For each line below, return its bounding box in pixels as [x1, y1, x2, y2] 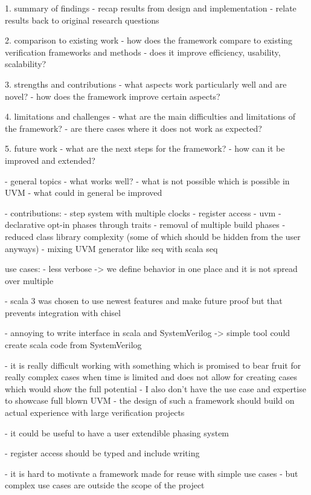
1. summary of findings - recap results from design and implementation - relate [5, 2, 297, 14]
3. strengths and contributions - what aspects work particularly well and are [5, 77, 287, 90]
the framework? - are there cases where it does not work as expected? [5, 121, 262, 134]
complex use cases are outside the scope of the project [5, 479, 205, 491]
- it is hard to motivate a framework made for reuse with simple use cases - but [5, 467, 298, 479]
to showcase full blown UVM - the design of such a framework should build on [5, 394, 295, 407]
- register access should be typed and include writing [5, 447, 200, 459]
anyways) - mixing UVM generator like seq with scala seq [5, 242, 218, 254]
